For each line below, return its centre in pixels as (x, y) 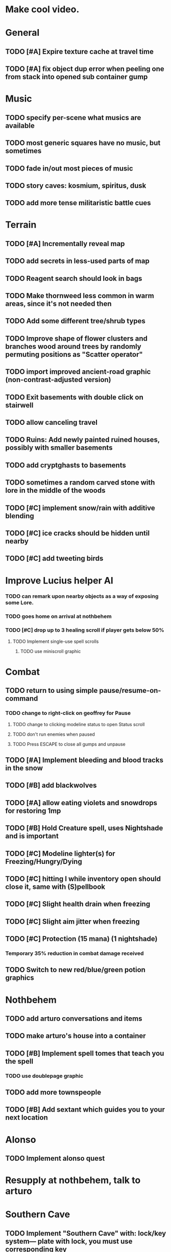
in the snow (24, 768)
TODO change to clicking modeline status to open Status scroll (79, 724)
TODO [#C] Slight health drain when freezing (78, 904)
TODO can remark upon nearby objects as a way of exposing (82, 596)
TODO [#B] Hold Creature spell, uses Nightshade (84, 828)
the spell (19, 1061)
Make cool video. (42, 9)
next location (27, 1117)
